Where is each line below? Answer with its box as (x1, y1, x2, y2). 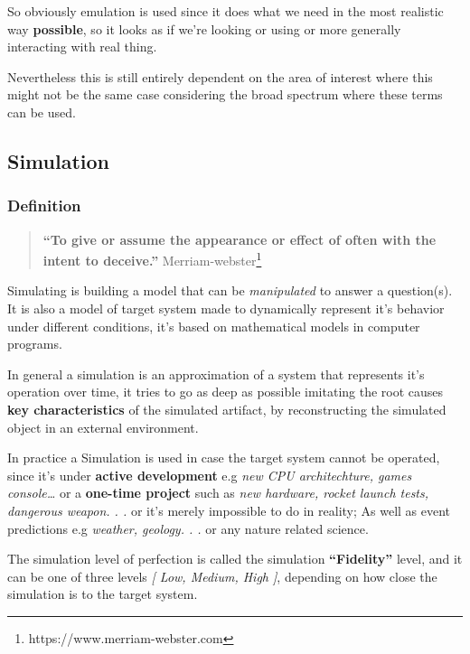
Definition (7, 194, 81, 217)
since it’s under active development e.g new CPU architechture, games (7, 465, 412, 484)
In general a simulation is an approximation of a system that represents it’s (7, 364, 425, 383)
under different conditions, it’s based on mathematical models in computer (7, 316, 420, 335)
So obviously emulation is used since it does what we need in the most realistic (7, 2, 444, 20)
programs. (7, 334, 62, 353)
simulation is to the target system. (7, 584, 198, 603)
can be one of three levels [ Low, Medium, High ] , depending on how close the (7, 566, 437, 585)
